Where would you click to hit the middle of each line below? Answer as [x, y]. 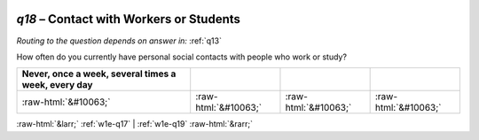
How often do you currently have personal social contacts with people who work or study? [182, 57]
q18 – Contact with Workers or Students [129, 19]
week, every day [57, 85]
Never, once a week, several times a [99, 74]
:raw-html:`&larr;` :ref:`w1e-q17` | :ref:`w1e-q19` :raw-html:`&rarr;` [134, 124]
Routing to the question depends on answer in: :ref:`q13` [119, 41]
